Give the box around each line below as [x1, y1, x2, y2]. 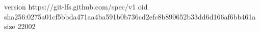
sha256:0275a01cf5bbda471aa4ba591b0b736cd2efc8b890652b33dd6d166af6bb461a [4, 11, 256, 21]
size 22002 [4, 21, 36, 31]
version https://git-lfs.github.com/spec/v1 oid [4, 1, 148, 11]
